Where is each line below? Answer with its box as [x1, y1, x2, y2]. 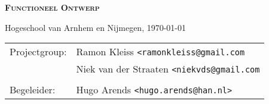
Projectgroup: [10, 45, 67, 59]
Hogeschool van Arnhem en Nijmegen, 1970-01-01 [5, 21, 187, 33]
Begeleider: [10, 83, 56, 97]
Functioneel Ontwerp [5, 1, 100, 13]
